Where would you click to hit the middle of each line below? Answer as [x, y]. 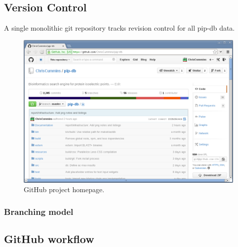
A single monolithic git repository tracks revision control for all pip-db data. [119, 28]
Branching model [39, 211]
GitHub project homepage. [64, 189]
